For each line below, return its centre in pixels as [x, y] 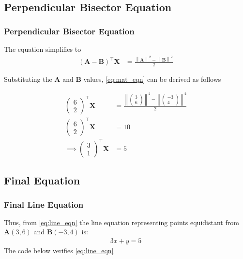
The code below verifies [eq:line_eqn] [59, 251]
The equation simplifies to [43, 49]
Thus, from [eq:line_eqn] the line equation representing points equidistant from [121, 222]
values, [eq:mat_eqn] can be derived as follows [152, 79]
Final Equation [42, 180]
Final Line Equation [44, 204]
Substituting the [28, 79]
